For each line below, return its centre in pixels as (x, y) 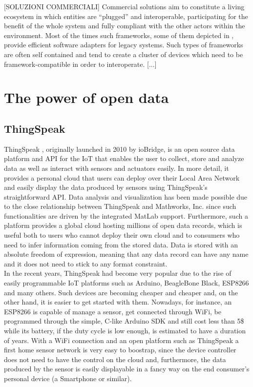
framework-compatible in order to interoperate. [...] (80, 64)
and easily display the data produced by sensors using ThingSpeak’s (106, 187)
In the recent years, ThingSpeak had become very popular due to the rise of (118, 273)
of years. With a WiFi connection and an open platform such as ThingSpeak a (121, 340)
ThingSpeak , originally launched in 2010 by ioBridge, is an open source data (119, 149)
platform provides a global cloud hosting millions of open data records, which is (123, 225)
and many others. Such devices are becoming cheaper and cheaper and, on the (121, 292)
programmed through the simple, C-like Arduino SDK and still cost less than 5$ (124, 321)
